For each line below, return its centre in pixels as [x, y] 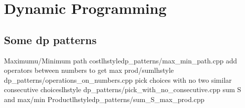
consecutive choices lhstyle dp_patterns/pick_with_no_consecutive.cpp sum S [123, 89]
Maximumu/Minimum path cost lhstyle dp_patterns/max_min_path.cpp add [121, 60]
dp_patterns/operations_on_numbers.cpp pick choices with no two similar [118, 80]
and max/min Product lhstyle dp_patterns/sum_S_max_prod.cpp [104, 99]
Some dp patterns [50, 39]
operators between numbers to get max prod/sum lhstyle [89, 70]
